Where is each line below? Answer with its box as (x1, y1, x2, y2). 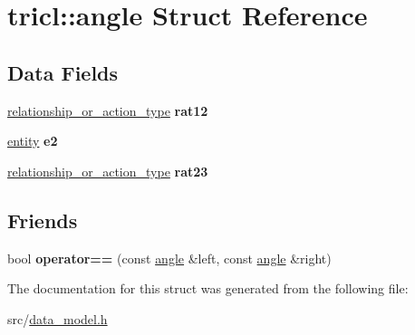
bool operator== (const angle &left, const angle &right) (7, 248, 332, 267)
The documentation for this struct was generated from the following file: (7, 279, 409, 298)
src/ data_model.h (7, 309, 108, 328)
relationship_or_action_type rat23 (7, 161, 208, 180)
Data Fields (7, 58, 119, 86)
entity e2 (7, 131, 58, 150)
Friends (7, 206, 78, 234)
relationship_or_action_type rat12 (7, 100, 208, 120)
